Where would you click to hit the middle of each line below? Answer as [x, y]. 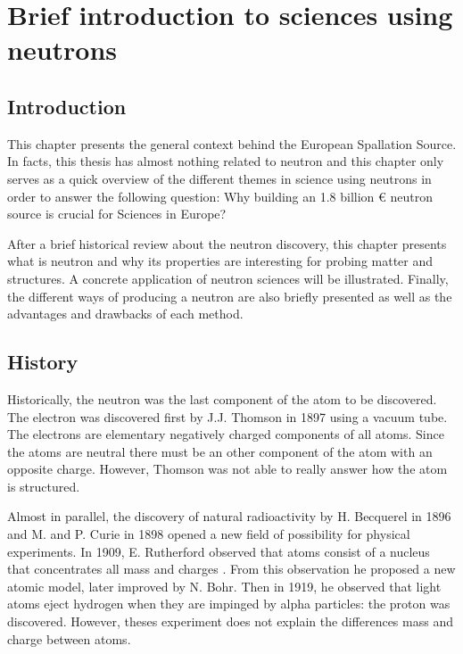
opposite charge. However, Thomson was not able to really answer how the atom [227, 469]
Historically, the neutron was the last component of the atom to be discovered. [222, 398]
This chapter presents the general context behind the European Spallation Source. [232, 143]
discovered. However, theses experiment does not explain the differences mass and [230, 621]
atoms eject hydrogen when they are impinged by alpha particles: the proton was [229, 604]
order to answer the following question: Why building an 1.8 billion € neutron [220, 196]
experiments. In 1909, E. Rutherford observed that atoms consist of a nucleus [219, 551]
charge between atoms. [69, 638]
